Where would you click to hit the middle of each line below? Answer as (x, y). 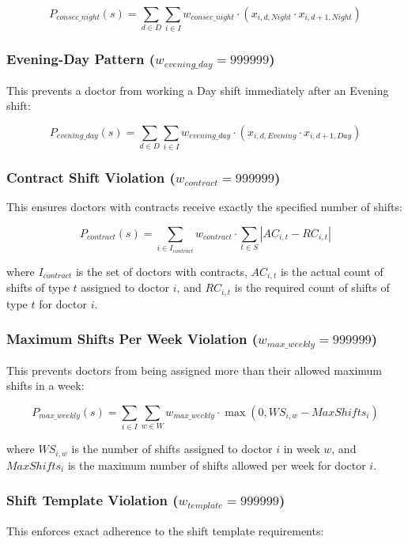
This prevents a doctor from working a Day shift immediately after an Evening (198, 90)
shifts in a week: (45, 385)
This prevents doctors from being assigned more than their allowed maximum (195, 370)
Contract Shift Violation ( (91, 178)
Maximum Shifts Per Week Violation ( (132, 339)
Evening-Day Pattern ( (81, 59)
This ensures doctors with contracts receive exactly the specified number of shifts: (204, 207)
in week (302, 449)
